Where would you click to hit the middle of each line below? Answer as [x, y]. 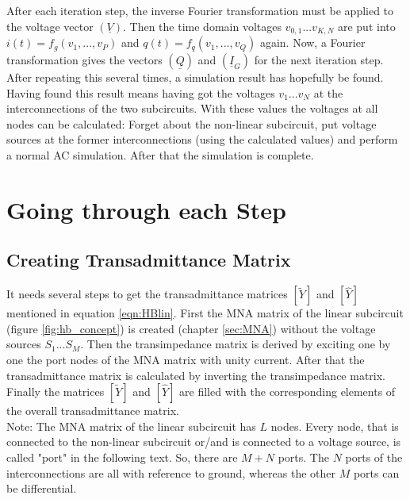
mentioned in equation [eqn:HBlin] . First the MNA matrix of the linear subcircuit [205, 313]
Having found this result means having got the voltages [141, 92]
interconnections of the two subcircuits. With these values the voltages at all [192, 108]
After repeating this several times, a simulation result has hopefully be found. [195, 77]
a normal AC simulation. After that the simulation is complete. [160, 155]
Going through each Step [146, 209]
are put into [366, 26]
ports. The [303, 457]
